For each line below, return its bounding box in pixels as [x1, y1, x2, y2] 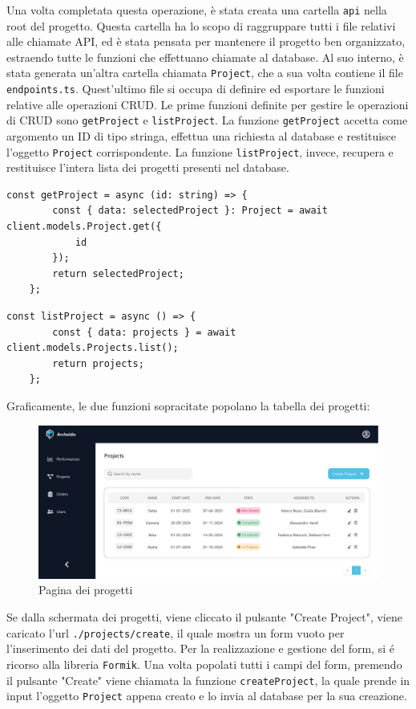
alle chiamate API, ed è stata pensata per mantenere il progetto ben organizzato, [6, 33, 406, 50]
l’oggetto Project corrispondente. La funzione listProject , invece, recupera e [6, 143, 394, 160]
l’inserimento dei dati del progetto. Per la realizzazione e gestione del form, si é [6, 640, 394, 657]
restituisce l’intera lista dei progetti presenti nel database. [6, 159, 289, 176]
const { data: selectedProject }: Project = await [52, 205, 328, 217]
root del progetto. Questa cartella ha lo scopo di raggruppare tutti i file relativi [6, 17, 396, 34]
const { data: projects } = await [52, 326, 236, 338]
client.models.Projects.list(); [6, 342, 179, 354]
